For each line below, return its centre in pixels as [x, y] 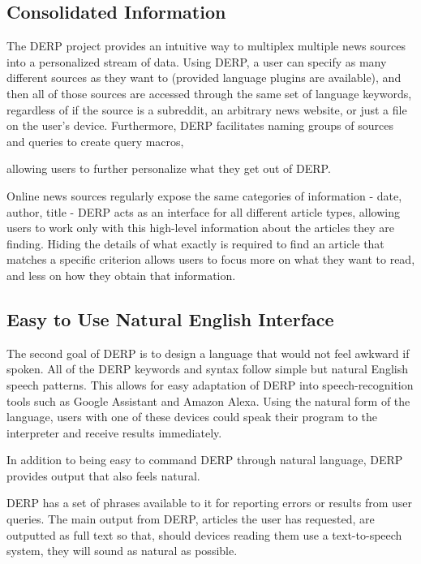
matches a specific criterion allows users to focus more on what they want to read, [211, 259]
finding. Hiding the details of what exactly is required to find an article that [195, 243]
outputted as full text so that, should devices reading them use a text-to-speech [204, 534]
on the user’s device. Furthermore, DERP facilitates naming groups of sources [200, 125]
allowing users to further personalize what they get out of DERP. [169, 168]
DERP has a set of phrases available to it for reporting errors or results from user [209, 503]
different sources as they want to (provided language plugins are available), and [204, 77]
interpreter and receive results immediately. [114, 432]
